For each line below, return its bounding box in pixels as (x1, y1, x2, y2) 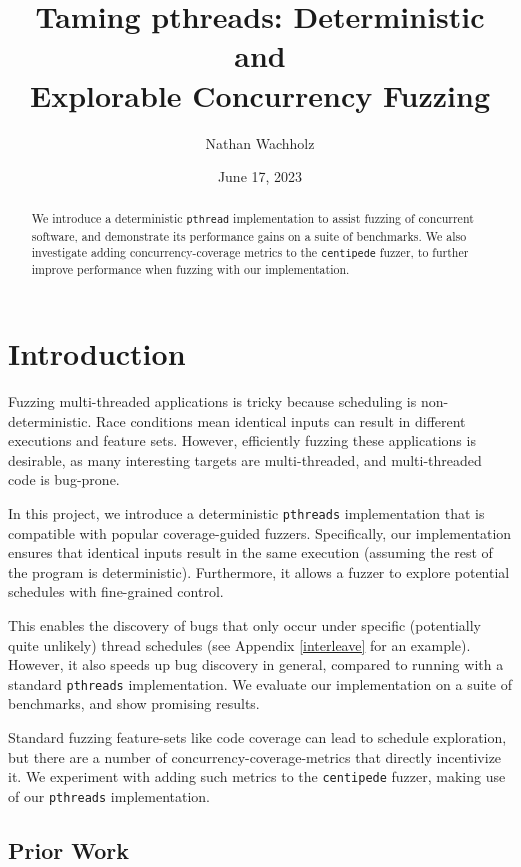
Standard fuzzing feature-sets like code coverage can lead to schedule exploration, (8, 727, 507, 748)
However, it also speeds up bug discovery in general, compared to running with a (8, 654, 504, 675)
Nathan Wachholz (205, 132, 315, 153)
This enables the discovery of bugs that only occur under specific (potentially (8, 615, 482, 636)
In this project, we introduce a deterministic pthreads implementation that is (8, 502, 485, 523)
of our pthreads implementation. (8, 785, 211, 806)
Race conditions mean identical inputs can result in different (96, 410, 466, 431)
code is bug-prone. (8, 469, 120, 490)
